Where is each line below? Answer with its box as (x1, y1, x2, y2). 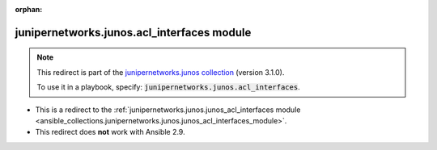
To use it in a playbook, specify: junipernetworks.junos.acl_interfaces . (36, 82, 300, 92)
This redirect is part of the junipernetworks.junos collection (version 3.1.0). (36, 67, 285, 77)
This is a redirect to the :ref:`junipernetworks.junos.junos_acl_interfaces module (35, 105, 301, 115)
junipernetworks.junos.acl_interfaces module (15, 25, 252, 40)
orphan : (15, 5, 43, 14)
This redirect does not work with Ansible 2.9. (35, 127, 185, 137)
